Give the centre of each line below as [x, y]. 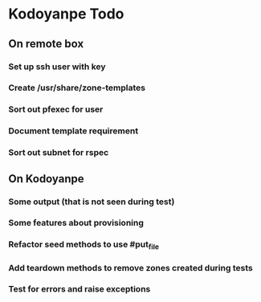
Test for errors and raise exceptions [80, 289]
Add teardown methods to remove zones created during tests [130, 267]
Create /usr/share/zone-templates [77, 88]
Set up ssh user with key [57, 67]
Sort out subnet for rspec [59, 153]
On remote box [46, 44]
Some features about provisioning [76, 223]
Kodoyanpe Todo [66, 14]
